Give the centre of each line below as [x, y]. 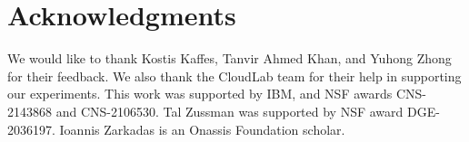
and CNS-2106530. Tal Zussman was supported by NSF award [230, 111]
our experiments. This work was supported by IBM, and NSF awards [200, 94]
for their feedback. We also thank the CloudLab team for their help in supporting [234, 76]
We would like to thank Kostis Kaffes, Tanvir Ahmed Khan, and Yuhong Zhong [230, 58]
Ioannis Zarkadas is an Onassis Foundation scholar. [202, 129]
